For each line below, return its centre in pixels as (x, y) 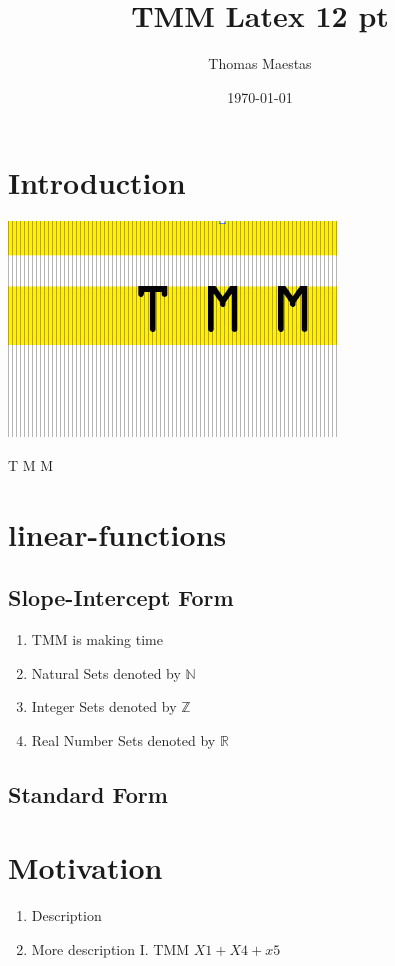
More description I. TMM (110, 948)
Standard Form (88, 793)
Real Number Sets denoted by (123, 739)
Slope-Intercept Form (121, 597)
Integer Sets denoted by (104, 706)
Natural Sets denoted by (106, 672)
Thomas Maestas (260, 63)
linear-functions (117, 533)
